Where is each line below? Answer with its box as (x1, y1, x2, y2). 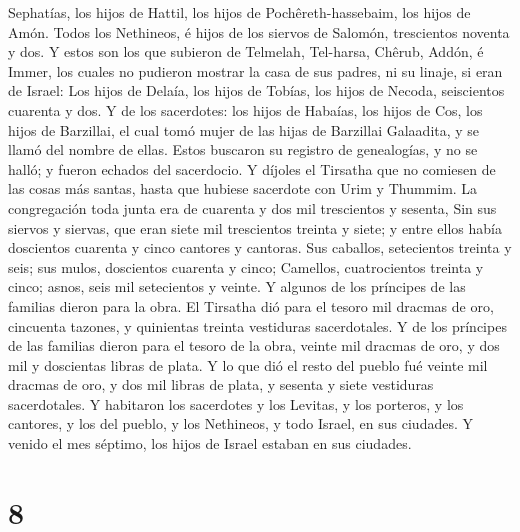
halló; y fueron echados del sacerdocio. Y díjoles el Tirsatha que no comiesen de (8, 158, 496, 179)
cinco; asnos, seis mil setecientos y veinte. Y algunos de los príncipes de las (8, 276, 466, 297)
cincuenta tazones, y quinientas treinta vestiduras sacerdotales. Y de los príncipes (8, 315, 507, 336)
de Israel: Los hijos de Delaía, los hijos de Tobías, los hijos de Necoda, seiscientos (8, 80, 505, 101)
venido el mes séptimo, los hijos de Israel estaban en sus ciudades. (8, 433, 412, 454)
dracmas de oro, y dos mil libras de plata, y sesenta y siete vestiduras (8, 374, 434, 395)
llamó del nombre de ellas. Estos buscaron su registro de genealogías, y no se (8, 139, 478, 160)
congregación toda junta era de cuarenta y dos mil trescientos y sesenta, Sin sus (8, 197, 497, 218)
